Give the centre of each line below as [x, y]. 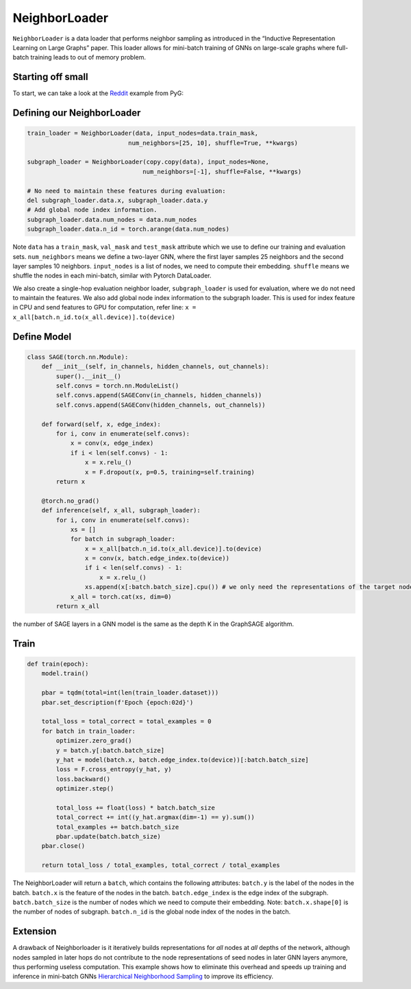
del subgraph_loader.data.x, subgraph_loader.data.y [117, 200]
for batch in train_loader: [89, 731]
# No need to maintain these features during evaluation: [126, 191]
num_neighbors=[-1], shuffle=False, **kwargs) [222, 172]
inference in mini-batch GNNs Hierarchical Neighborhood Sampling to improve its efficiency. [143, 977]
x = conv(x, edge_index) [112, 443]
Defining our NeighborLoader [77, 113]
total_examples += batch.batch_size [117, 827]
